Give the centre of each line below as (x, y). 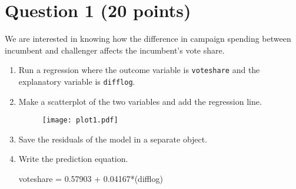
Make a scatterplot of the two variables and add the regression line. (140, 101)
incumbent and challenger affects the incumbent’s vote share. (115, 50)
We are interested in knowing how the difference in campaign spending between (148, 39)
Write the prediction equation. (73, 159)
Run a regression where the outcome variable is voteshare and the (139, 70)
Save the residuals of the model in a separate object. (113, 139)
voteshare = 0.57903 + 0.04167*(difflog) (91, 179)
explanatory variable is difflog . (77, 81)
